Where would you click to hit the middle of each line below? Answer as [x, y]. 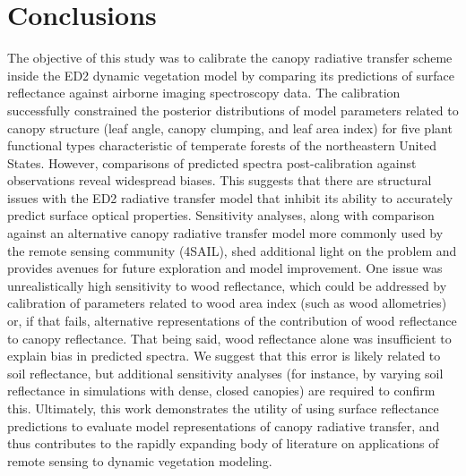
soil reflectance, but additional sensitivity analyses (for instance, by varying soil [225, 373]
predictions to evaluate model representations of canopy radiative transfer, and [224, 425]
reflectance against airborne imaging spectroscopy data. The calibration [204, 93]
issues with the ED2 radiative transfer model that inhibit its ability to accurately [230, 197]
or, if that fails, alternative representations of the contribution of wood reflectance [232, 321]
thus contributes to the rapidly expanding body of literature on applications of [223, 443]
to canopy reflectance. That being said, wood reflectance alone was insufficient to [229, 338]
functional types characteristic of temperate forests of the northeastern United [222, 145]
